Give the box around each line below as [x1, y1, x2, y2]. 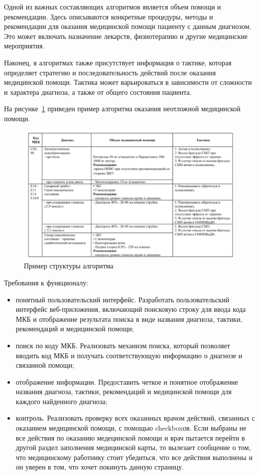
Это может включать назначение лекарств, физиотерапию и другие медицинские [4, 30, 248, 41]
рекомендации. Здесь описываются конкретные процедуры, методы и [4, 11, 213, 21]
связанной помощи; [15, 360, 75, 370]
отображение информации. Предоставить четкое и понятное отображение [15, 376, 238, 387]
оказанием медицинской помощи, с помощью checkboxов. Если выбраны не [15, 423, 247, 433]
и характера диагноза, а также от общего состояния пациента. [4, 86, 192, 97]
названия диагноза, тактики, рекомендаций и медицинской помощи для [15, 386, 232, 397]
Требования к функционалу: [4, 277, 89, 287]
